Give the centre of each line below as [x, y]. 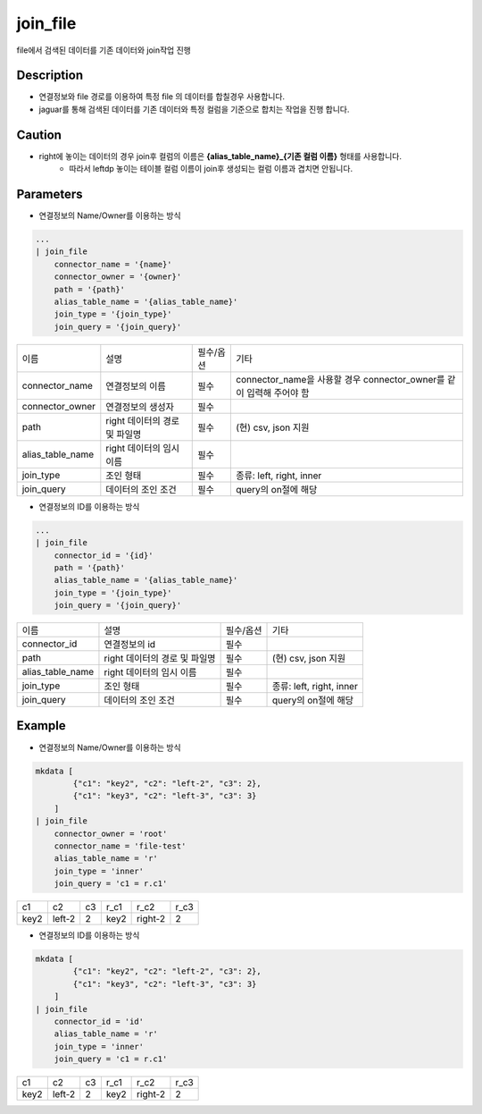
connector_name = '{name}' [113, 264]
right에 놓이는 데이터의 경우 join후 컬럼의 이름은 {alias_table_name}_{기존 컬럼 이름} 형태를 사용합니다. [220, 156]
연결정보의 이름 [136, 386]
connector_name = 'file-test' [120, 846]
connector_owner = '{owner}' [118, 277]
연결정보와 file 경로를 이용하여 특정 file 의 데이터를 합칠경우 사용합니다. [162, 97]
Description [50, 76]
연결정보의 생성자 [140, 407]
